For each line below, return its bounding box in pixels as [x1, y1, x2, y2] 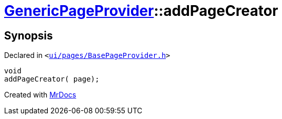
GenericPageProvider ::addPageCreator [4, 2, 278, 19]
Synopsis [4, 29, 53, 42]
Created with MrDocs [4, 90, 77, 100]
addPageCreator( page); [4, 75, 100, 84]
